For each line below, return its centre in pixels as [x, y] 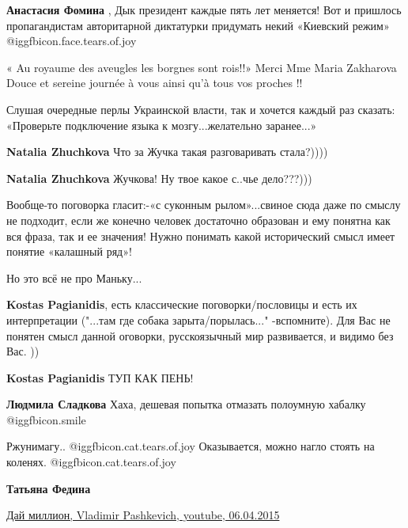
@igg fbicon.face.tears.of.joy [72, 41]
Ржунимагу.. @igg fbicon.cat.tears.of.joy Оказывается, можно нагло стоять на [191, 446]
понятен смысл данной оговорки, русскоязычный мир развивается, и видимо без [200, 335]
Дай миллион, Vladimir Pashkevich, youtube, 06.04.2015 [143, 515]
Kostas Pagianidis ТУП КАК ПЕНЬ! [100, 377]
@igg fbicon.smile [46, 419]
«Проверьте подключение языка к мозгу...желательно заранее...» [162, 125]
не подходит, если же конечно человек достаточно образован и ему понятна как [198, 220]
